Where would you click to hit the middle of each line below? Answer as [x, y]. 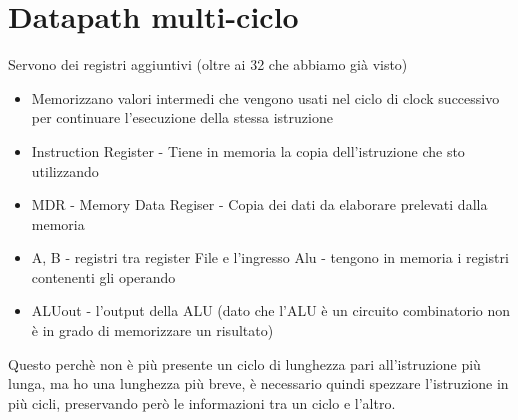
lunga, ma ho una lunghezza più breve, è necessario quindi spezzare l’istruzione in [258, 383]
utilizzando [65, 170]
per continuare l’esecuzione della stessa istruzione [182, 117]
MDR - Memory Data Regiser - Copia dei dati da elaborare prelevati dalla [259, 204]
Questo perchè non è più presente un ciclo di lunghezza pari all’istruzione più [244, 363]
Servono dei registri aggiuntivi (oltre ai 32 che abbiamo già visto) [208, 64]
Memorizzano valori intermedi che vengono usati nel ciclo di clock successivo [265, 97]
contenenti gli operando [103, 276]
